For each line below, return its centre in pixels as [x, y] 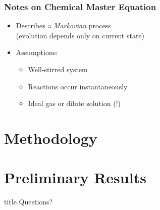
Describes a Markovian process [63, 25]
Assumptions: [37, 52]
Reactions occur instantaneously [78, 86]
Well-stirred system [58, 69]
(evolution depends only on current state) [80, 35]
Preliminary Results [75, 177]
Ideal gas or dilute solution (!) [74, 103]
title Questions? [29, 202]
